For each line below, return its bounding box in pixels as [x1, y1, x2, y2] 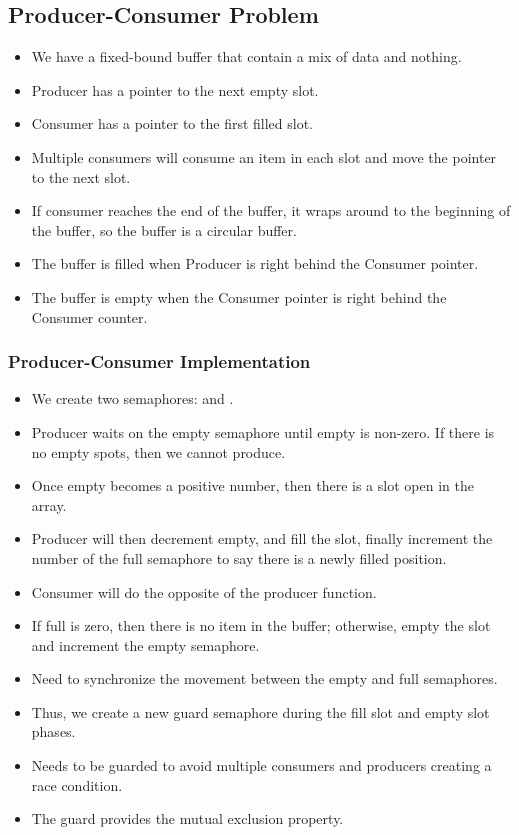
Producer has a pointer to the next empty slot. [31, 79, 319, 100]
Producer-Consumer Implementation [8, 349, 311, 374]
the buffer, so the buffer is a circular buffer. [31, 219, 297, 240]
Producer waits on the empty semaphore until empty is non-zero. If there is [31, 421, 495, 442]
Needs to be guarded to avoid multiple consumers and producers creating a [31, 755, 492, 776]
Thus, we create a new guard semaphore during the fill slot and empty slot [31, 701, 490, 722]
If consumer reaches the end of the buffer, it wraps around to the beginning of [31, 200, 511, 221]
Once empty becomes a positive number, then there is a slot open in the [31, 475, 474, 496]
